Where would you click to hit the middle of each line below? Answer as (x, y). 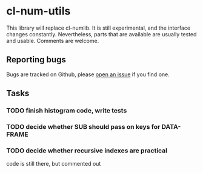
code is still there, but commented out (54, 164)
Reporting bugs (36, 60)
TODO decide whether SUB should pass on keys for (83, 126)
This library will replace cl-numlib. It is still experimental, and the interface (98, 28)
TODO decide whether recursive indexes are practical (87, 151)
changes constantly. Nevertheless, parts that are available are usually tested (101, 34)
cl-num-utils (38, 11)
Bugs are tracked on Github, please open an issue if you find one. (88, 74)
